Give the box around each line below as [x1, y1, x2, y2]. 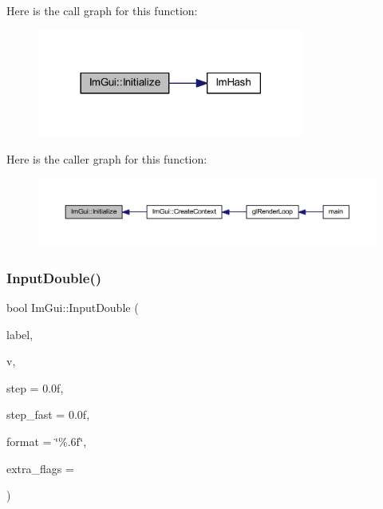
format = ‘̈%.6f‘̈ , [6, 432, 87, 449]
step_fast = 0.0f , [6, 406, 90, 423]
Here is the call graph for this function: [6, 2, 198, 18]
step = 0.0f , [6, 379, 64, 396]
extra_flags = [6, 460, 74, 476]
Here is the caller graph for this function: [6, 150, 207, 167]
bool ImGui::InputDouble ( [6, 298, 139, 315]
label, [6, 326, 34, 342]
